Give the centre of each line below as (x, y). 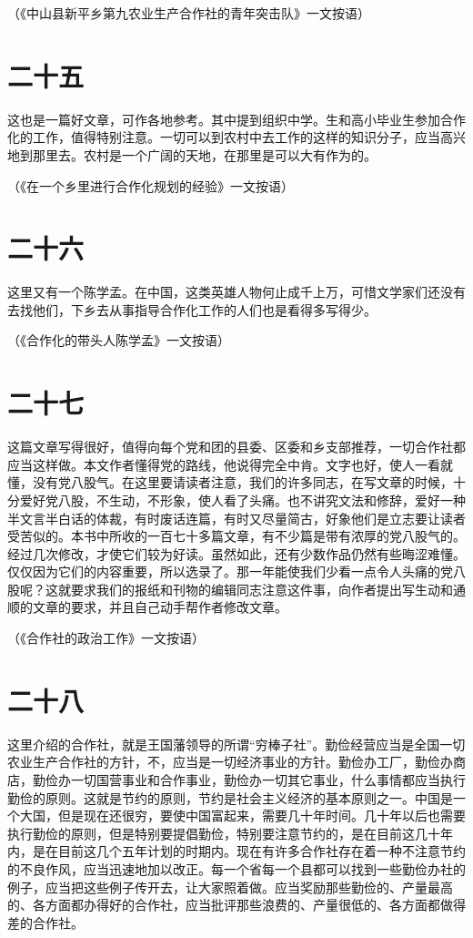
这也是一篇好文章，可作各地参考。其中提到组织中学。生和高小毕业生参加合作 (236, 119)
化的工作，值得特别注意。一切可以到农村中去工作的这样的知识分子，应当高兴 (236, 137)
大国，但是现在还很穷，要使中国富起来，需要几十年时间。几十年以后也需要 (242, 816)
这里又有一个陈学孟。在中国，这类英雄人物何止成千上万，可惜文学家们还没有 (236, 292)
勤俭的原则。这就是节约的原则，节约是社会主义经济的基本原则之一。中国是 (230, 797)
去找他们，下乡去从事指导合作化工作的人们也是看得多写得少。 (192, 309)
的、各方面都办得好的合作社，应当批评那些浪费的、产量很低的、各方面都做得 (236, 905)
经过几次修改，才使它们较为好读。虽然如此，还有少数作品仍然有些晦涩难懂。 (236, 553)
